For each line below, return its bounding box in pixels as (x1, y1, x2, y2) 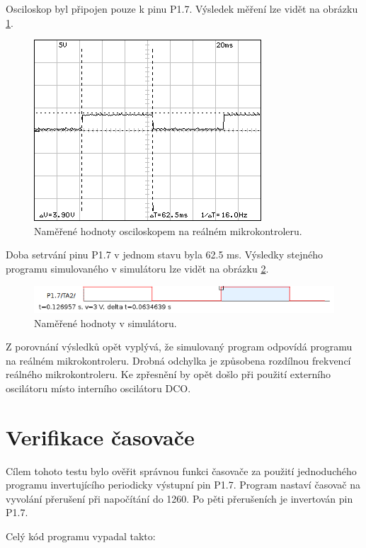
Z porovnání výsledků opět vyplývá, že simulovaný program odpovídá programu (6, 339, 353, 354)
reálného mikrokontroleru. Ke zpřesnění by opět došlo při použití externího (6, 367, 331, 382)
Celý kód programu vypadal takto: (6, 528, 156, 543)
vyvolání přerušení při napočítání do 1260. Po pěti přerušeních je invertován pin (6, 491, 353, 506)
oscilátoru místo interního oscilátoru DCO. (6, 380, 191, 395)
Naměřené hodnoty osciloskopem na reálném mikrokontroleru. (34, 223, 302, 238)
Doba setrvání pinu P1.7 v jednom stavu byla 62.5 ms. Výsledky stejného (6, 247, 324, 262)
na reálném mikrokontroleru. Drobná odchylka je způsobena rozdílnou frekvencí (6, 353, 351, 367)
